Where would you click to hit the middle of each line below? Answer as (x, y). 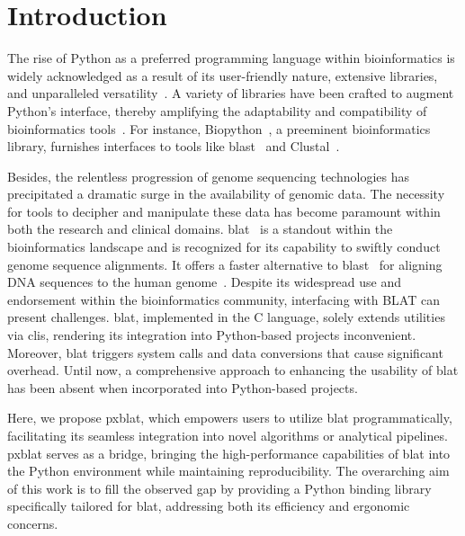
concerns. (33, 523)
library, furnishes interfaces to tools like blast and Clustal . (174, 146)
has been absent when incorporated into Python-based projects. (183, 387)
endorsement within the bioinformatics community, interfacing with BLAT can (224, 299)
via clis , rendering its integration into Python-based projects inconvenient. (212, 335)
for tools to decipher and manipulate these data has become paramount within (224, 211)
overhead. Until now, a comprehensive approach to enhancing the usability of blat (233, 370)
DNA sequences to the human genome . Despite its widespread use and (204, 282)
